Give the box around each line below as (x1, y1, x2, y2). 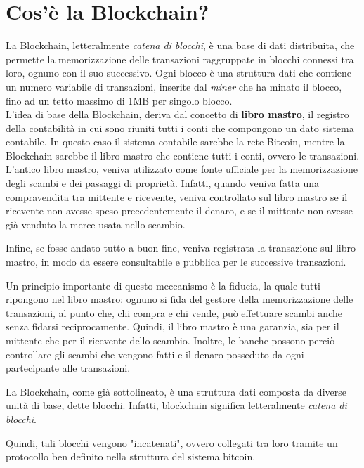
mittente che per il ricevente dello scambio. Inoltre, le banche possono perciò (6, 333, 335, 347)
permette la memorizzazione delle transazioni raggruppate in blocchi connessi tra (6, 51, 354, 66)
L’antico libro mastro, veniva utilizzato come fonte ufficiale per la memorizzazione (6, 162, 358, 176)
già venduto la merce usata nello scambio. (6, 216, 186, 231)
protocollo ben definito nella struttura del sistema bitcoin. (6, 449, 256, 464)
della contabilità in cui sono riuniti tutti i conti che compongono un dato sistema (6, 120, 354, 135)
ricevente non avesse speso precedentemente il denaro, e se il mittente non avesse (6, 203, 353, 218)
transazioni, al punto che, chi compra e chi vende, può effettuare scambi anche (6, 305, 342, 320)
